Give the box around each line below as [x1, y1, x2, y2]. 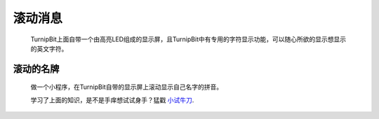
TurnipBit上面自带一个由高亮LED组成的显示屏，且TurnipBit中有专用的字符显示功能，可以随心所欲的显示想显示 [30, 35, 347, 43]
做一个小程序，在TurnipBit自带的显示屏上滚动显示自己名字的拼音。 [30, 83, 223, 91]
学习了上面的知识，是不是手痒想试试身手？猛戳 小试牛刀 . [30, 95, 194, 104]
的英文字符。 [30, 44, 68, 52]
